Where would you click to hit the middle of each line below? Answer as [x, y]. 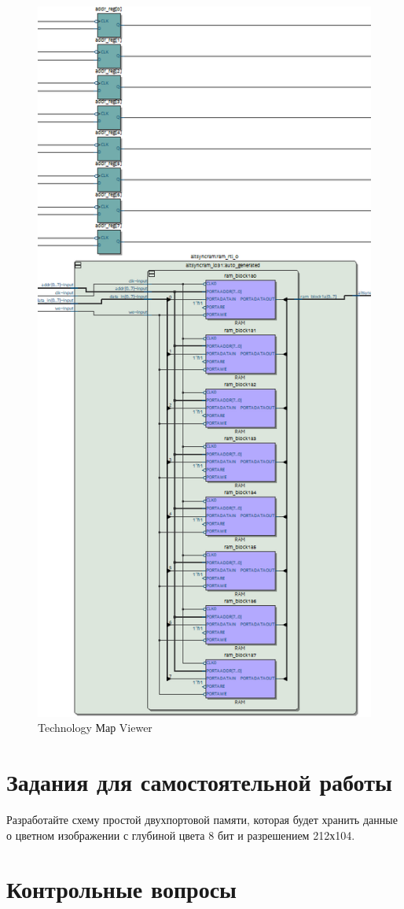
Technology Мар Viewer [95, 728]
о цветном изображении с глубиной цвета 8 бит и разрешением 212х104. [181, 835]
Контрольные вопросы [121, 889]
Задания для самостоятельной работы [199, 782]
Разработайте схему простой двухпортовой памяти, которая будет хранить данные [202, 819]
